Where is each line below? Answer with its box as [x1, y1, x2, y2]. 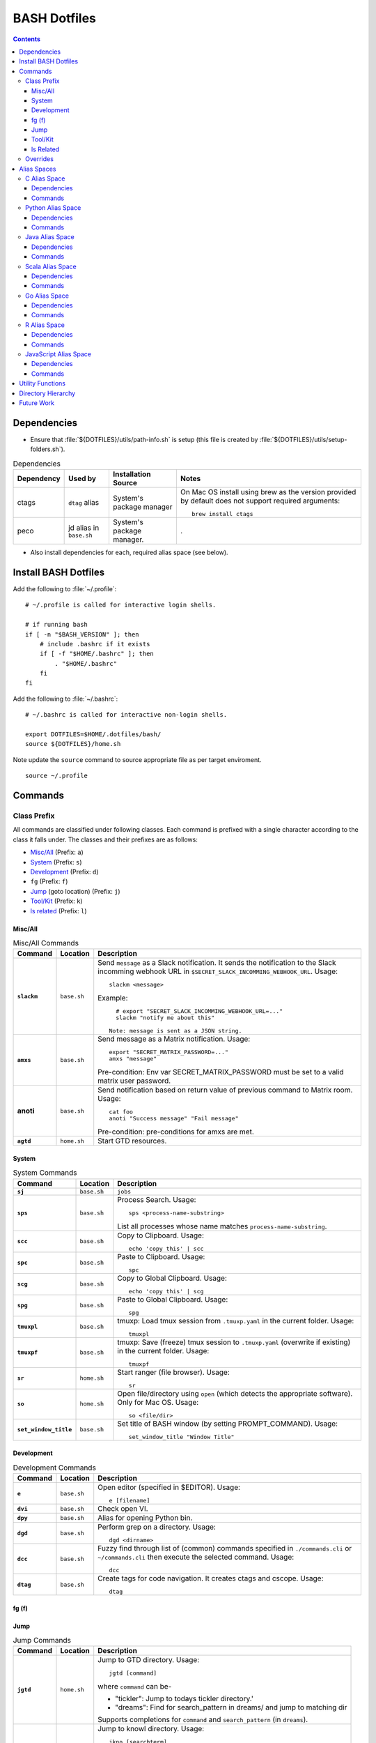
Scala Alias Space [25, 262, 77, 271]
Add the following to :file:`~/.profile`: [13, 584, 117, 593]
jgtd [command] [109, 1670, 157, 1677]
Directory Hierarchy [19, 389, 76, 397]
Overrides [25, 155, 54, 163]
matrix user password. [97, 1076, 171, 1086]
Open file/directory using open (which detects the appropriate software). [117, 1388, 353, 1398]
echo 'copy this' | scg [128, 1287, 204, 1295]
